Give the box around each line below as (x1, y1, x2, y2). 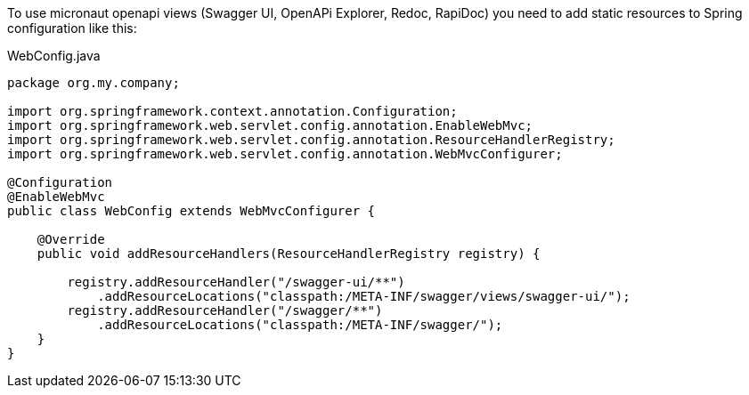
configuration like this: (7, 20, 137, 36)
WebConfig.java (7, 48, 101, 63)
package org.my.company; (7, 76, 180, 90)
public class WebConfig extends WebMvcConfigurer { (7, 204, 376, 218)
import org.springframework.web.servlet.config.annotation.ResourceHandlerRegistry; (7, 133, 615, 147)
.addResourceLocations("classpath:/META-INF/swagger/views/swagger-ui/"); (97, 289, 631, 303)
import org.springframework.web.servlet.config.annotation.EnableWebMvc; (7, 118, 533, 133)
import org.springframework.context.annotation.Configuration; (7, 104, 458, 118)
